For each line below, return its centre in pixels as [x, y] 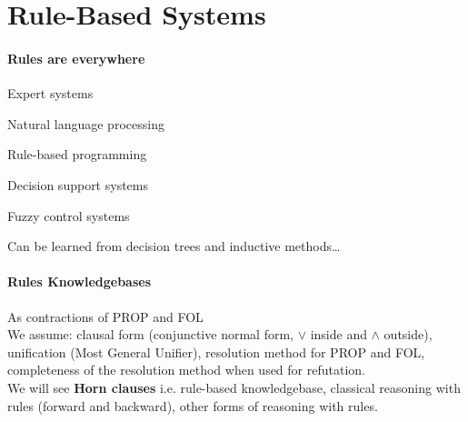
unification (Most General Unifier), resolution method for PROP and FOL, [216, 352]
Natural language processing [86, 123]
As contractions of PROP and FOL [105, 316]
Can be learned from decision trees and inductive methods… [174, 246]
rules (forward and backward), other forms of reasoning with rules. [193, 405]
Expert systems [50, 93]
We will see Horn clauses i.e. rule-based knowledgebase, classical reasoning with [234, 387]
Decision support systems [78, 184]
